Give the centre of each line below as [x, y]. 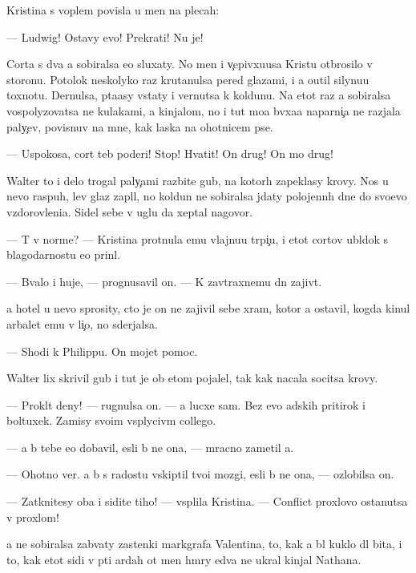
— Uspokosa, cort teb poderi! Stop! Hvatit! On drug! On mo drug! [170, 153]
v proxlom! [33, 517]
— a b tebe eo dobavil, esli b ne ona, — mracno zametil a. [150, 447]
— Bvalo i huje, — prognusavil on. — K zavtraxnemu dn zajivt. [164, 281]
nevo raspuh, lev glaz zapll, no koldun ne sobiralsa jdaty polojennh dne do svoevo [207, 196]
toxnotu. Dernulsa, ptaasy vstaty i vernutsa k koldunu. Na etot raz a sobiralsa [199, 95]
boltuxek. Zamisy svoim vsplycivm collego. [111, 420]
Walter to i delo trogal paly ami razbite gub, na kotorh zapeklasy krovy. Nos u [198, 180]
